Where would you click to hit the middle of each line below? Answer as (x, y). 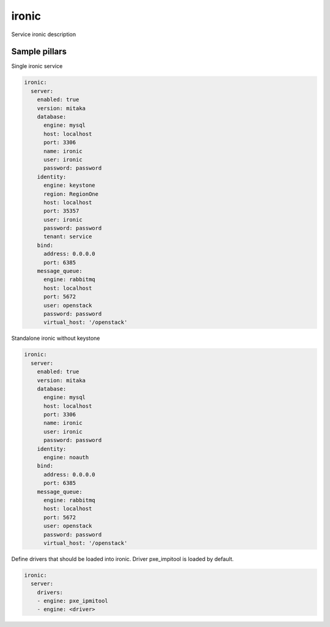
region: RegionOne (71, 194)
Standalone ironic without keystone (56, 338)
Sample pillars (39, 52)
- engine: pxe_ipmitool (72, 601)
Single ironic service (37, 66)
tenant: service (68, 237)
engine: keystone (70, 186)
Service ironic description (44, 34)
